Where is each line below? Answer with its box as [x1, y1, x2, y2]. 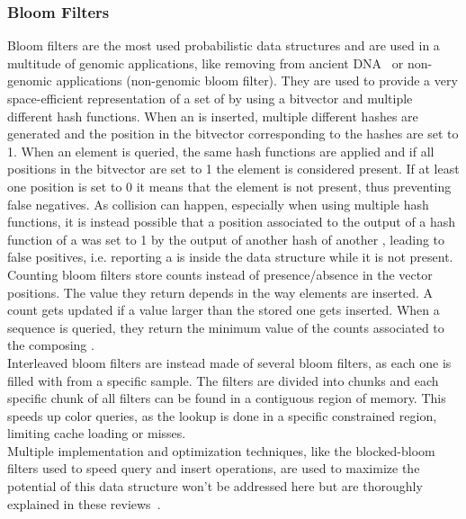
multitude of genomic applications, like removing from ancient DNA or [7, 53, 404, 72]
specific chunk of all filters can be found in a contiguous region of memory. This [7, 389, 446, 407]
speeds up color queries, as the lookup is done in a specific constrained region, [7, 406, 437, 425]
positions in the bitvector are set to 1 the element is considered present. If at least [7, 159, 460, 178]
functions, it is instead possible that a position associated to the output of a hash [7, 212, 456, 231]
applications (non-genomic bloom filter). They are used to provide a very [56, 71, 458, 90]
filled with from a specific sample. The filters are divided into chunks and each [7, 371, 439, 389]
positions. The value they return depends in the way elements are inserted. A [7, 282, 434, 301]
